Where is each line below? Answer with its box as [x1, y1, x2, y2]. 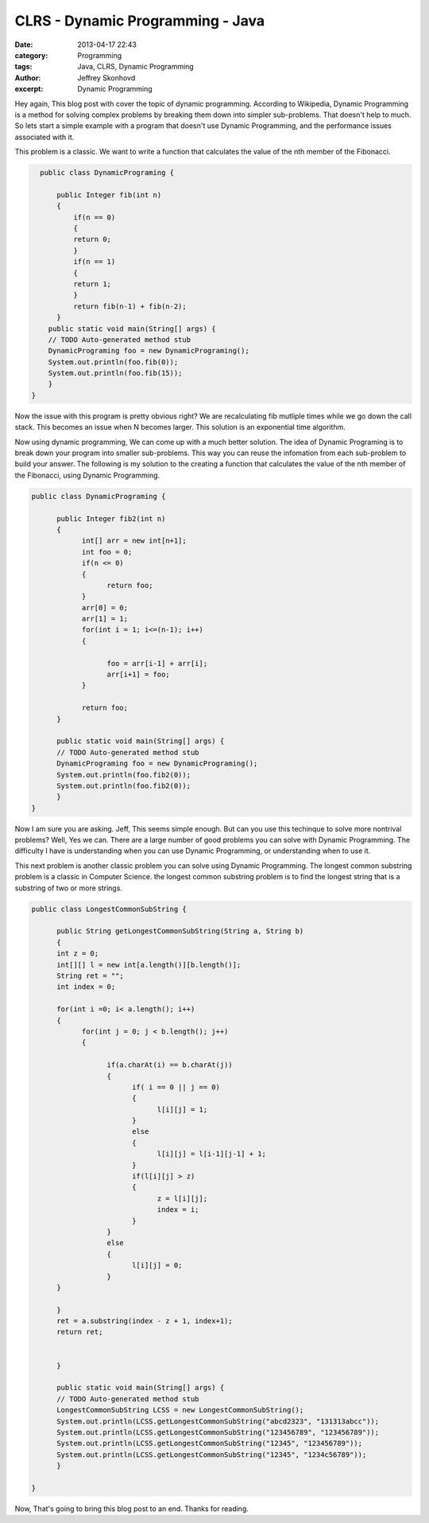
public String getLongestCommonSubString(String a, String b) [56, 927, 304, 936]
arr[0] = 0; [81, 603, 129, 612]
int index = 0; [56, 983, 116, 991]
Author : [14, 72, 41, 83]
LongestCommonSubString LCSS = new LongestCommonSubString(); [56, 1405, 304, 1415]
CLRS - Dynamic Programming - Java [14, 12, 265, 29]
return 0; [72, 235, 111, 244]
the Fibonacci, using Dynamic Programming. [14, 470, 160, 480]
